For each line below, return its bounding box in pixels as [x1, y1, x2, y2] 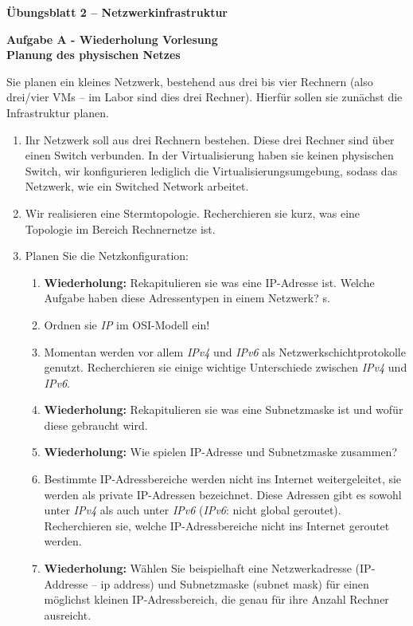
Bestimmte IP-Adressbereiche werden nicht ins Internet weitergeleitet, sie [44, 470, 402, 487]
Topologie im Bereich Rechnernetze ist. [25, 220, 216, 237]
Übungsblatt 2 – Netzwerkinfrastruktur [6, 4, 228, 20]
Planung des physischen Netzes [6, 46, 181, 63]
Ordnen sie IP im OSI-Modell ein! [44, 316, 210, 333]
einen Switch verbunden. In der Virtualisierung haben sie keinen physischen [25, 147, 394, 163]
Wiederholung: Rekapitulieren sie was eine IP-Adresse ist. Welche [44, 274, 375, 290]
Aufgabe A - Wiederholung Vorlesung [6, 30, 218, 47]
